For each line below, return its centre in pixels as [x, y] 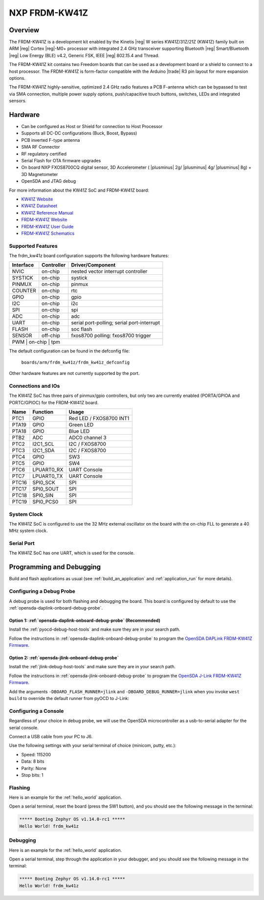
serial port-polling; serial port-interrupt [116, 323]
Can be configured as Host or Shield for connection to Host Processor [92, 127]
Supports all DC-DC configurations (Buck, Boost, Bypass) [79, 133]
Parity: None [34, 768]
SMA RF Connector [41, 147]
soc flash [82, 329]
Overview [24, 30]
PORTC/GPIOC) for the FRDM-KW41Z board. [54, 402]
